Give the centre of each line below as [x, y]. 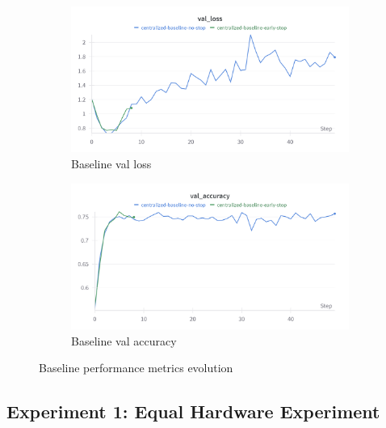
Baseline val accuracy [124, 340]
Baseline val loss [111, 163]
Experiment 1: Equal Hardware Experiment [193, 411]
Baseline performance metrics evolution [136, 368]
